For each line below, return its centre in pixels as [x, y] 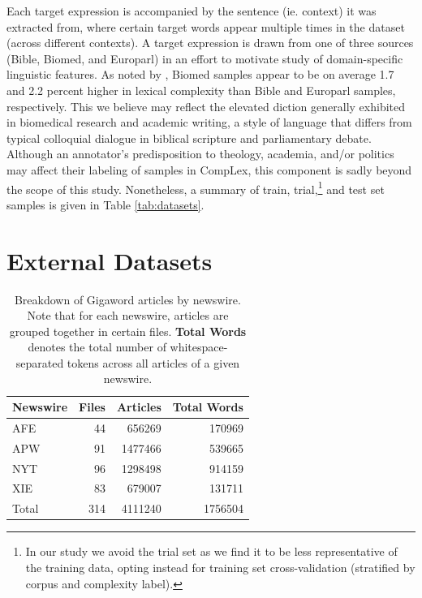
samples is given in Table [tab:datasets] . [105, 204]
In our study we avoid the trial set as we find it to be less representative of [211, 551]
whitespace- [199, 347]
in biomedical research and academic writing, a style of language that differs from [209, 122]
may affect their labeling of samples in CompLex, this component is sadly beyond [209, 169]
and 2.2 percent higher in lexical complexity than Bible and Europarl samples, [201, 90]
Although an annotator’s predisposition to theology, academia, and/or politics [200, 154]
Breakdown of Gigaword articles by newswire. [127, 299]
